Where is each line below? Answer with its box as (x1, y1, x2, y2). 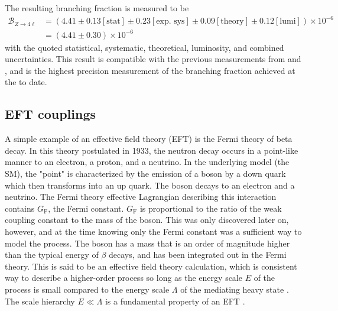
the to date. (5, 76, 47, 88)
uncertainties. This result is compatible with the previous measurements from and (5, 53, 301, 65)
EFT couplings (5, 105, 96, 123)
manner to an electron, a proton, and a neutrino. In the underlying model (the (5, 155, 290, 168)
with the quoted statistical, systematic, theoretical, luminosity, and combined (5, 41, 284, 53)
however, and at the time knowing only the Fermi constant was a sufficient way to (5, 225, 302, 237)
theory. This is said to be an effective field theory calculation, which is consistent (5, 260, 297, 272)
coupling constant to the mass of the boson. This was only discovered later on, (5, 213, 289, 226)
